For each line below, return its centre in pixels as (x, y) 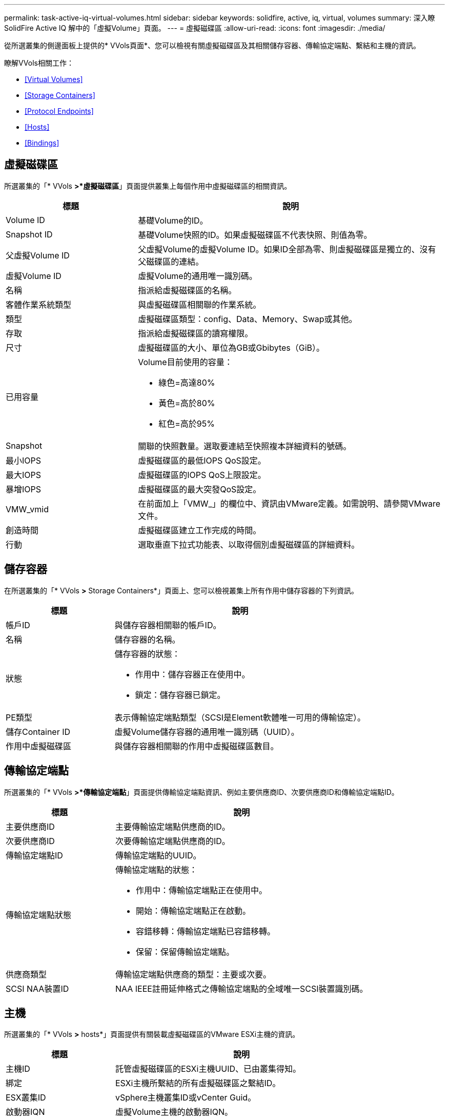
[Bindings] (42, 143)
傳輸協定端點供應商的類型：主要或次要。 (193, 974)
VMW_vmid (27, 509)
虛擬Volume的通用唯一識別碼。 (198, 276)
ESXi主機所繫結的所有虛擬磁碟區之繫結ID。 (198, 1083)
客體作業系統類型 (39, 304)
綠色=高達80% (187, 382)
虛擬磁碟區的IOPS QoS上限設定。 (202, 475)
